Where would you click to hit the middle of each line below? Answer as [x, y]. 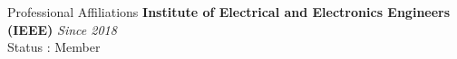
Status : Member [54, 47]
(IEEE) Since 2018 [62, 29]
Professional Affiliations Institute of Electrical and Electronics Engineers [229, 12]
